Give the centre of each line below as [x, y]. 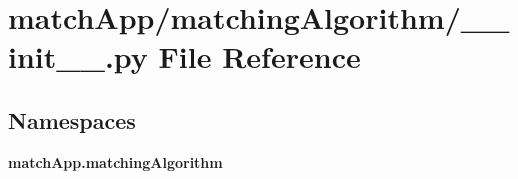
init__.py [78, 56]
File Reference [259, 56]
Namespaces [72, 119]
